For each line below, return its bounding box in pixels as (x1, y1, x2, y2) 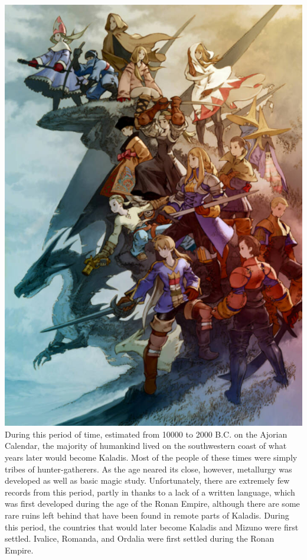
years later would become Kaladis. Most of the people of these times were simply (5, 451, 298, 463)
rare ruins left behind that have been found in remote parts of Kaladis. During (5, 509, 289, 521)
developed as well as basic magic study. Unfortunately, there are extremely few (5, 474, 290, 487)
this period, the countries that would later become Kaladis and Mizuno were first (5, 520, 299, 533)
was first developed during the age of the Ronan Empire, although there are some (5, 497, 300, 510)
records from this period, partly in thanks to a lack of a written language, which (5, 485, 295, 498)
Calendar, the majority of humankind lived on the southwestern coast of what (5, 439, 287, 452)
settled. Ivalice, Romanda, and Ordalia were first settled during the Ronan (5, 532, 275, 545)
